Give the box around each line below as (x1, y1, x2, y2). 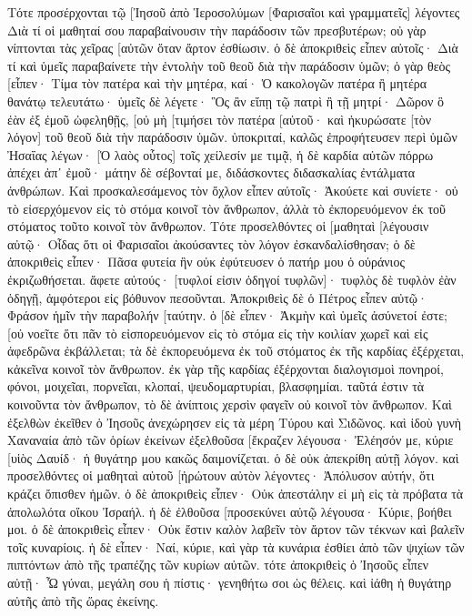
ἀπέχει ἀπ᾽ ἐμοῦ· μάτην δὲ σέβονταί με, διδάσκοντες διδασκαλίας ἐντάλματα (7, 163, 416, 182)
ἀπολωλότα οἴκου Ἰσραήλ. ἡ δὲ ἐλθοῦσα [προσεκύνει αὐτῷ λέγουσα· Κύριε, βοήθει (7, 501, 452, 520)
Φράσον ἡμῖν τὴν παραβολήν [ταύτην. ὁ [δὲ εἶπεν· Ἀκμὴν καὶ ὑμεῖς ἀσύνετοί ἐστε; (7, 306, 447, 325)
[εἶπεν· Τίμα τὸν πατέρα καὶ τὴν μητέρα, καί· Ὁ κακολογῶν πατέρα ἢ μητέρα (7, 74, 427, 93)
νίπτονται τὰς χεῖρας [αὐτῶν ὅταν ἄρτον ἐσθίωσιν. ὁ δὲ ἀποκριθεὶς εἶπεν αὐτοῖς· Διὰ (7, 38, 458, 57)
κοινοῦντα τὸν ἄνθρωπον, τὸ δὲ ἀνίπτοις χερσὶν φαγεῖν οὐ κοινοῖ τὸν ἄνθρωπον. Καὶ (7, 395, 452, 414)
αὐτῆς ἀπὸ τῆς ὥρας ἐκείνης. (7, 591, 159, 610)
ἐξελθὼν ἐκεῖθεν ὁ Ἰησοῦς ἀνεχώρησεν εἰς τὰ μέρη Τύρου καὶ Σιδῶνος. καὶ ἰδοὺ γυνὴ (7, 412, 462, 431)
